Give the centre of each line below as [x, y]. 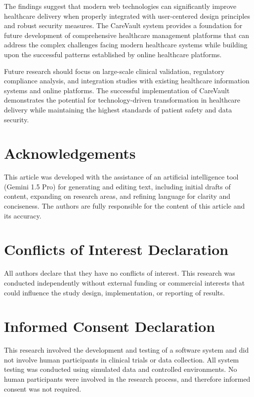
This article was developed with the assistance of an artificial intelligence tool [121, 177]
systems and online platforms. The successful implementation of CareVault [117, 90]
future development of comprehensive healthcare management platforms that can [127, 35]
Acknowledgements [70, 153]
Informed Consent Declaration [110, 326]
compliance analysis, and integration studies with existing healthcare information [127, 81]
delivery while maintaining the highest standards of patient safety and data [118, 109]
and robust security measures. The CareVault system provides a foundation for [123, 25]
